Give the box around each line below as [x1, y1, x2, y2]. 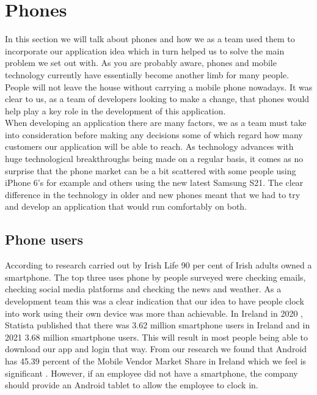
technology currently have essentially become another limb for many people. [5, 68, 290, 81]
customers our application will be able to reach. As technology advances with [5, 140, 294, 153]
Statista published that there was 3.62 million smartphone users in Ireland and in [5, 319, 310, 331]
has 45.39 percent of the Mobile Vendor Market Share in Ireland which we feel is [5, 354, 307, 367]
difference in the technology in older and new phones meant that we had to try [5, 188, 301, 201]
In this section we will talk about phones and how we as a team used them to [5, 32, 295, 45]
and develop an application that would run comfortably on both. [5, 200, 247, 213]
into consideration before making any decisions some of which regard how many [5, 128, 303, 141]
